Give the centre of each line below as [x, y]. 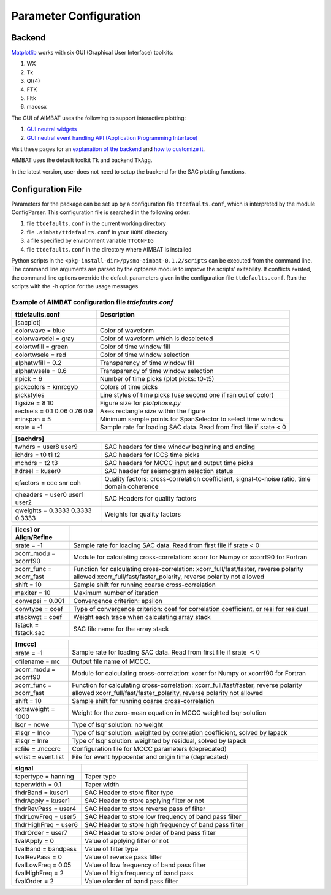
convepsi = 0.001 [40, 601]
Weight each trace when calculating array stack [142, 617]
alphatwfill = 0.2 [38, 363]
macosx [37, 107]
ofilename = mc [38, 661]
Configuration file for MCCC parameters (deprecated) [149, 748]
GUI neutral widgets [52, 129]
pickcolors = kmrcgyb [47, 387]
